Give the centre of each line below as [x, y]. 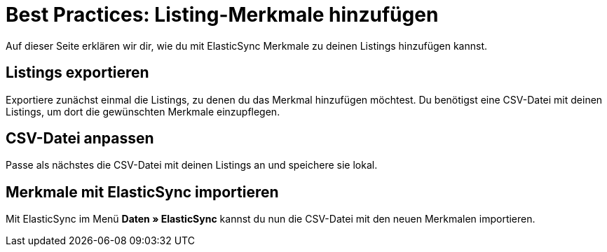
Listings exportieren [77, 73]
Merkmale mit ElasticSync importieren [142, 192]
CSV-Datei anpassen [80, 139]
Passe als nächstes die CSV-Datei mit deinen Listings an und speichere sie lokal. [192, 165]
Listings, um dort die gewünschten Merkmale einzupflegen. [143, 111]
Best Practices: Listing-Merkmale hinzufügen [222, 15]
